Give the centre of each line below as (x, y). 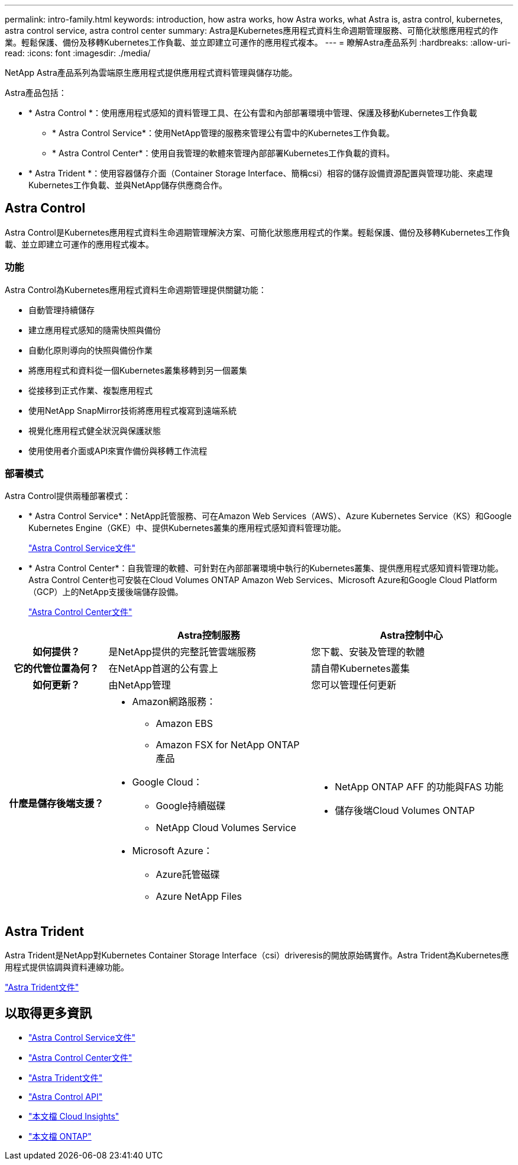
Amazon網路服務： (174, 702)
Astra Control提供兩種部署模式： (68, 496)
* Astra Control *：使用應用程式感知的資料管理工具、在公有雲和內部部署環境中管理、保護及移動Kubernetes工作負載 (253, 113)
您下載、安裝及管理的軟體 (368, 652)
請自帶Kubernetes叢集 (360, 669)
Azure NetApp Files (199, 897)
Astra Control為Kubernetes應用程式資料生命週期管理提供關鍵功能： (136, 289)
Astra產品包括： (36, 93)
